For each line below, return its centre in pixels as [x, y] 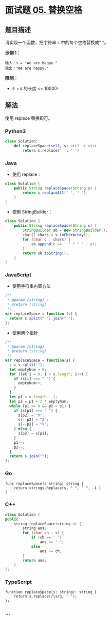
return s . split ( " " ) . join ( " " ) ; [42, 318]
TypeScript [19, 582]
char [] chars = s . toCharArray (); [56, 235]
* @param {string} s [28, 300]
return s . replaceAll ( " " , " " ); [56, 193]
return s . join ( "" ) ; [29, 456]
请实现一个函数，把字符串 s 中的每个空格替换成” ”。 [57, 42]
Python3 [15, 131]
